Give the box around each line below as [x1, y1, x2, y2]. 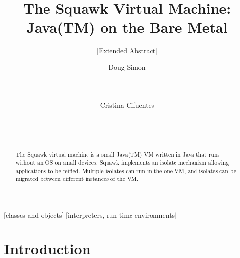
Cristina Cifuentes [100, 100, 154, 110]
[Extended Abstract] [97, 45, 157, 56]
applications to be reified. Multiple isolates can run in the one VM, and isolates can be [15, 166, 237, 175]
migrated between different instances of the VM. [15, 175, 138, 183]
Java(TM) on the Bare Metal [26, 17, 228, 37]
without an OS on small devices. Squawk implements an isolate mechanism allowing [15, 159, 229, 167]
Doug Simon [109, 61, 146, 72]
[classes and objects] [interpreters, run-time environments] [4, 210, 176, 220]
